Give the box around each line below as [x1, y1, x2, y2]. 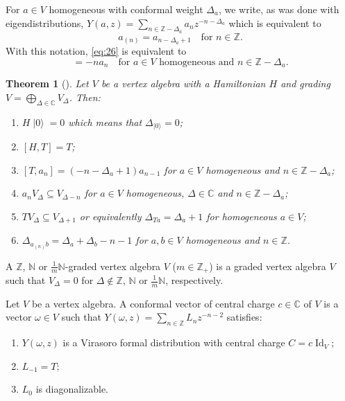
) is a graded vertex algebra [209, 258, 326, 273]
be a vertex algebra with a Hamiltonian [101, 76, 266, 91]
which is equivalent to [228, 15, 321, 30]
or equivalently [79, 208, 142, 223]
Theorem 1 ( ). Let [6, 76, 89, 91]
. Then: [69, 89, 101, 104]
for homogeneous [206, 208, 277, 223]
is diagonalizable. [35, 382, 109, 396]
